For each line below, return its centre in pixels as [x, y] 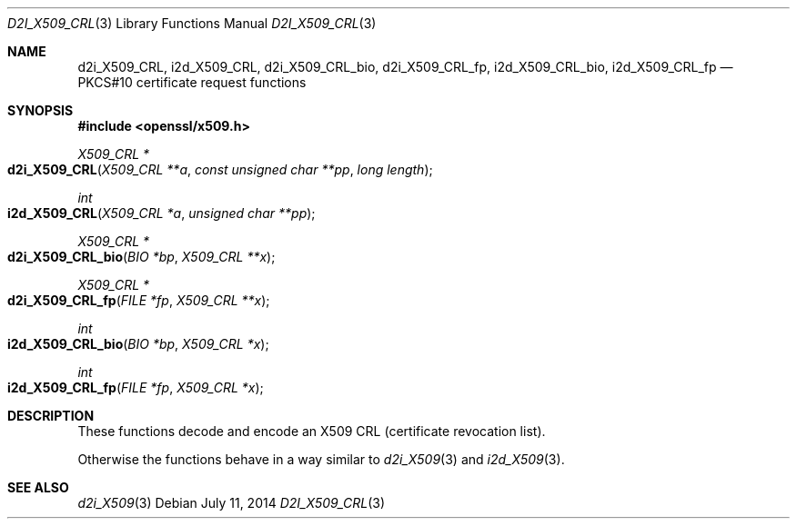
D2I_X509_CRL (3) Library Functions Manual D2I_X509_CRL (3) [192, 23]
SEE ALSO [38, 487]
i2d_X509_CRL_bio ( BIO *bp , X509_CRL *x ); [138, 344]
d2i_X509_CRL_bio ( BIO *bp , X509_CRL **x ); [141, 257]
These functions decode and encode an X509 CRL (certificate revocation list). [312, 431]
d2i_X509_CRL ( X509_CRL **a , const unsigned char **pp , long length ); [220, 169]
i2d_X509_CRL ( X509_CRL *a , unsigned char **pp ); [161, 213]
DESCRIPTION [51, 416]
